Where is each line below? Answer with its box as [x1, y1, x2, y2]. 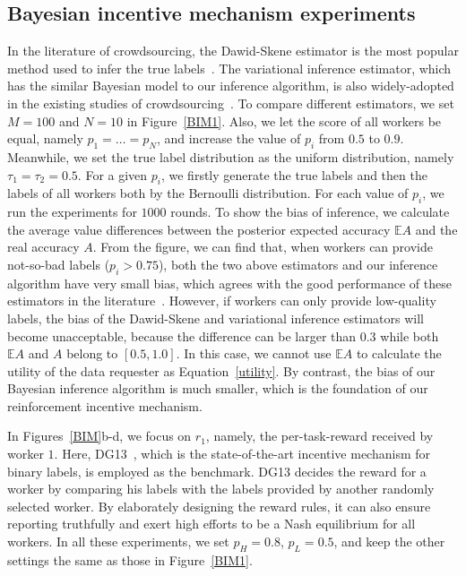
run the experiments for [7, 202, 137, 221]
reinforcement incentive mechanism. [7, 396, 203, 415]
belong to [66, 344, 118, 363]
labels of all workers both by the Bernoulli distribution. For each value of [7, 184, 409, 202]
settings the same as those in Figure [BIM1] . [7, 550, 253, 569]
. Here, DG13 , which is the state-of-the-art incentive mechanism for [54, 444, 431, 463]
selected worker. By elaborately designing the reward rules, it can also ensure [7, 496, 431, 515]
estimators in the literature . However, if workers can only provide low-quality [7, 291, 436, 310]
